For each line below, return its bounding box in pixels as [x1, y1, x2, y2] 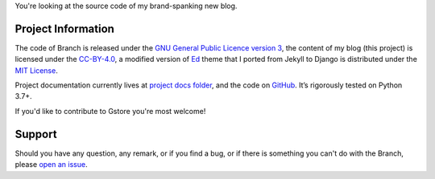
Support [14, 127, 57, 140]
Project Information [14, 22, 114, 35]
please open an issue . [14, 160, 88, 169]
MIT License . [14, 65, 58, 75]
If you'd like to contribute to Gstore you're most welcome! [14, 106, 206, 116]
